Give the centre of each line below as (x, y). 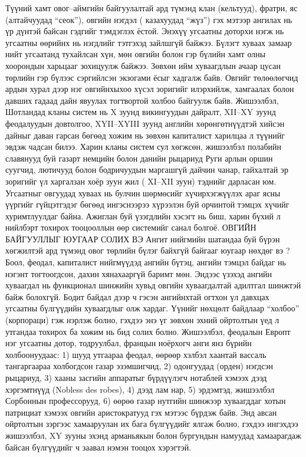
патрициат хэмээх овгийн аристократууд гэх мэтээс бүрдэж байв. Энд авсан (141, 412)
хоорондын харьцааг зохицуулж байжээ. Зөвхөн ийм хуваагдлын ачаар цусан (143, 65)
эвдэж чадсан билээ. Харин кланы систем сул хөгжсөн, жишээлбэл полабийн (143, 147)
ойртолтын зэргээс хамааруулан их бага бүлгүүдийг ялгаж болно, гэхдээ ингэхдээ (152, 424)
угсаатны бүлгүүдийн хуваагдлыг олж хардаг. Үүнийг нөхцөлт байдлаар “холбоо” (152, 308)
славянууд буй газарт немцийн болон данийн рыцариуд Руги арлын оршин (139, 158)
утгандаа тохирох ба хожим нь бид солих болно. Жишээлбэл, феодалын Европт (148, 331)
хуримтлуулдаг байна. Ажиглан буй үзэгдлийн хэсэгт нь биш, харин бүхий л (143, 216)
